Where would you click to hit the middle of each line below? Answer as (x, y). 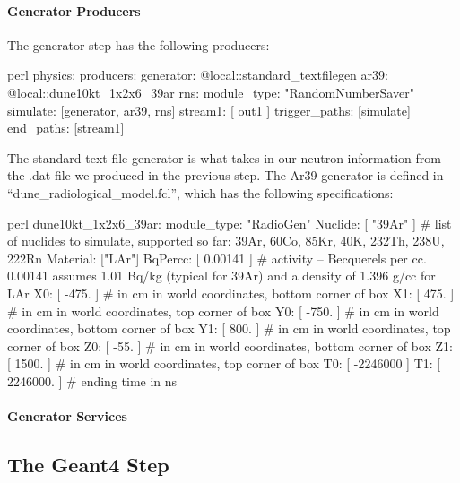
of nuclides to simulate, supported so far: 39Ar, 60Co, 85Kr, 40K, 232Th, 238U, (226, 241)
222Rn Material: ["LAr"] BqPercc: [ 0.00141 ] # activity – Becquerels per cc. (217, 258)
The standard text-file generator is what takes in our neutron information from (224, 157)
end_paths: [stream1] (66, 128)
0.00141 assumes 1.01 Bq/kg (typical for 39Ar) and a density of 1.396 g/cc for (221, 276)
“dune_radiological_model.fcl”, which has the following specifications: (200, 192)
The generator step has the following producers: (139, 44)
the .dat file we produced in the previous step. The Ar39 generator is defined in (226, 175)
